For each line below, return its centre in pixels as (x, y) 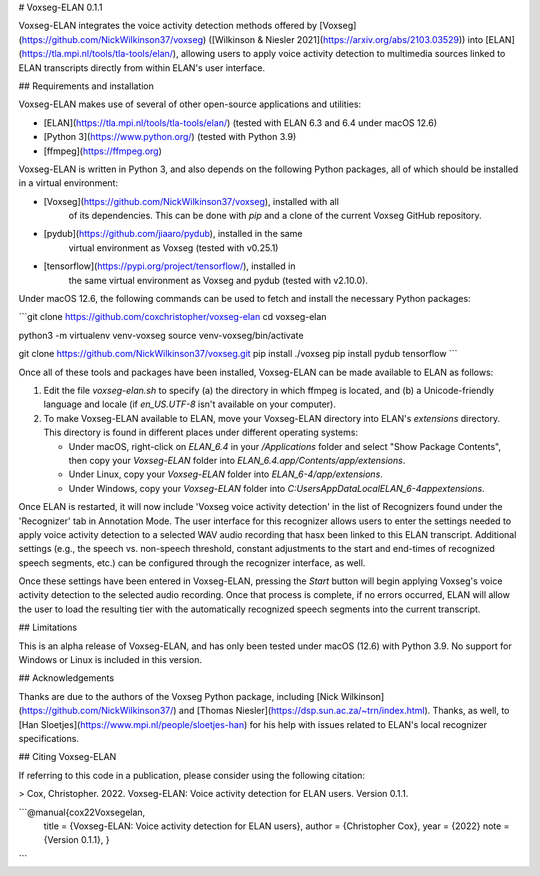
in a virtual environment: (68, 183)
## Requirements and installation (86, 86)
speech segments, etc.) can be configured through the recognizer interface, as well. (192, 562)
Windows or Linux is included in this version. (110, 660)
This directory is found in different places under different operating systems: (201, 432)
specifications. (49, 738)
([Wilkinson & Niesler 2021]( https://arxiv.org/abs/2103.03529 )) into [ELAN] (361, 39)
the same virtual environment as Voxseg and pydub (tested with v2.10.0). (218, 280)
